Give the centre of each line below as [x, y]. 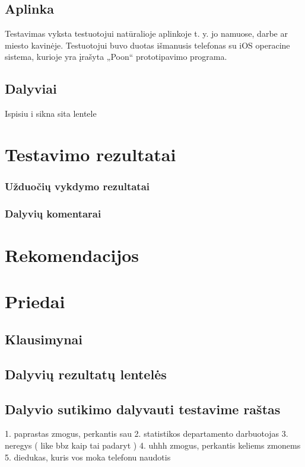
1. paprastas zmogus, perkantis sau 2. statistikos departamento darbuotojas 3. [147, 434]
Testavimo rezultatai [90, 154]
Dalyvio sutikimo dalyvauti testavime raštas [143, 409]
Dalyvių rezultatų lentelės [86, 374]
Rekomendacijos [72, 255]
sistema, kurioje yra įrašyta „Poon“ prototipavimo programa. [116, 57]
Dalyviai [31, 89]
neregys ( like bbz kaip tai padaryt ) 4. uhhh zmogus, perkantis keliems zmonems [153, 445]
